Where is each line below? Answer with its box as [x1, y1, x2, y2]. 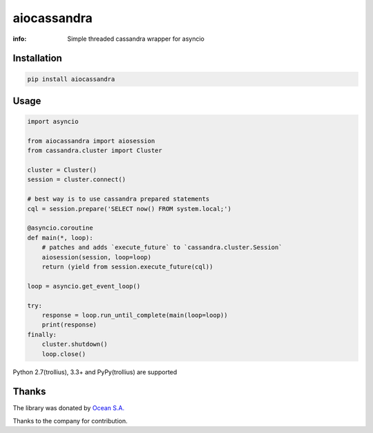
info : [12, 35, 27, 43]
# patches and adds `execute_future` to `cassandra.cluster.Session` [41, 243, 283, 252]
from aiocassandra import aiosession [27, 137, 155, 145]
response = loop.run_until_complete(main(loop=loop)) [41, 311, 228, 319]
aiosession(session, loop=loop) [41, 253, 152, 261]
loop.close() [41, 350, 86, 358]
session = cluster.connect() [27, 176, 126, 183]
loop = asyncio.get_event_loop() [27, 282, 141, 290]
